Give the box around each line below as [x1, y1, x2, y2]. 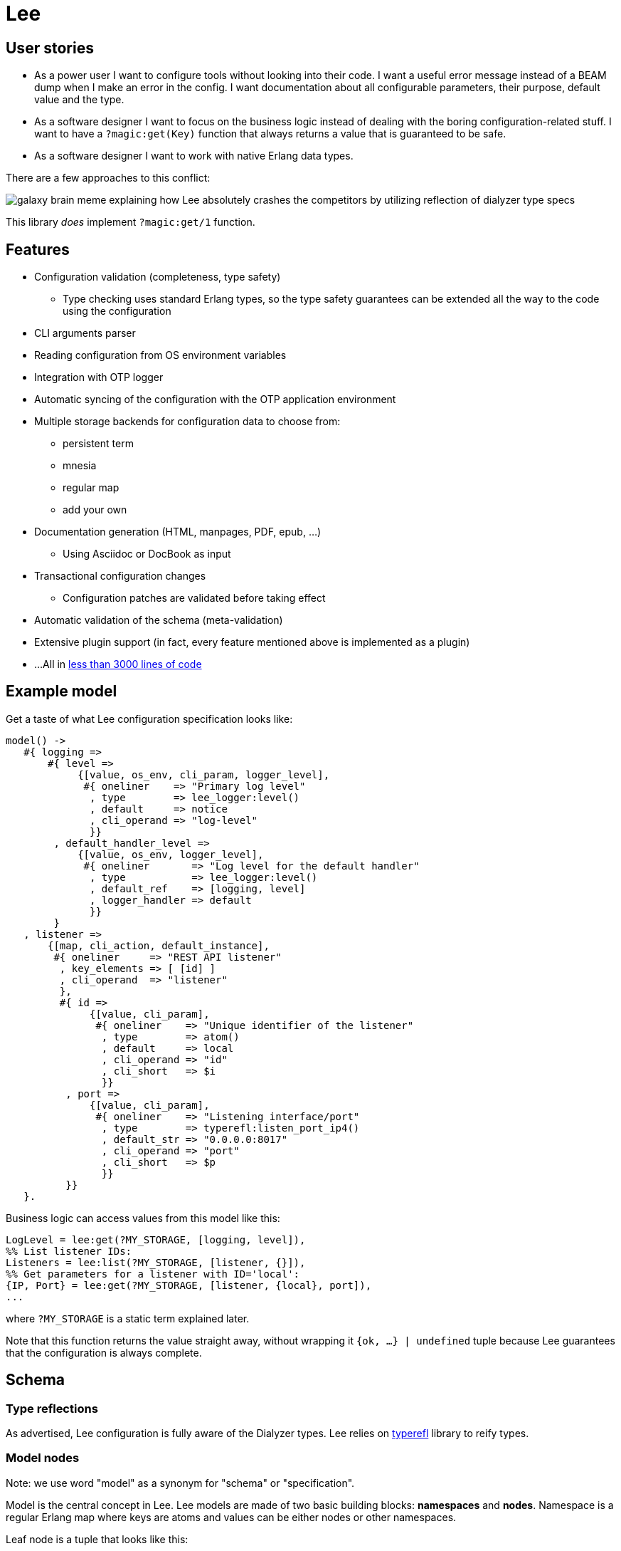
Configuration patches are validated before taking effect [63, 592, 326, 605]
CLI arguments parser [34, 327, 136, 340]
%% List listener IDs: [6, 1245, 132, 1257]
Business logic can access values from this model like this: [6, 1211, 280, 1224]
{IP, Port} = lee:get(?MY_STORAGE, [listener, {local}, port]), [6, 1279, 372, 1291]
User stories [6, 38, 94, 57]
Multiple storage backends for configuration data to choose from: [34, 415, 341, 428]
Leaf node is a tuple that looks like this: [6, 1532, 189, 1545]
